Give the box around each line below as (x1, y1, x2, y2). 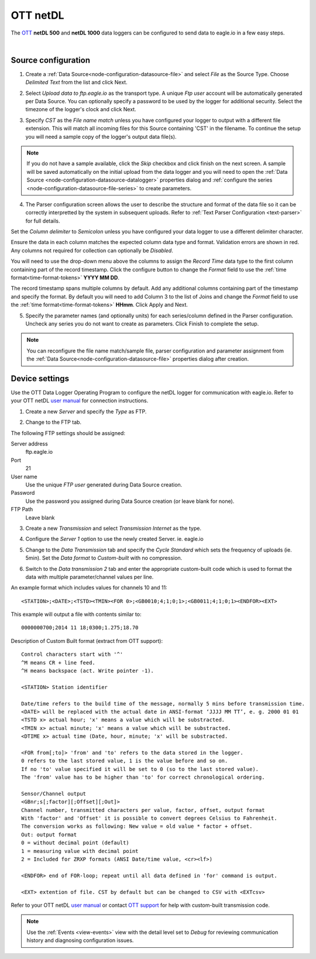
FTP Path (11, 506, 33, 513)
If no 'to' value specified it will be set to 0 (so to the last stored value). (21, 766, 259, 772)
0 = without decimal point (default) (21, 840, 130, 846)
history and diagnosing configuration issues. (26, 937, 134, 944)
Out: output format (21, 831, 77, 838)
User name (11, 473, 37, 480)
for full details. (25, 217, 61, 224)
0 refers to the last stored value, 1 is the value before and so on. (21, 758, 228, 764)
